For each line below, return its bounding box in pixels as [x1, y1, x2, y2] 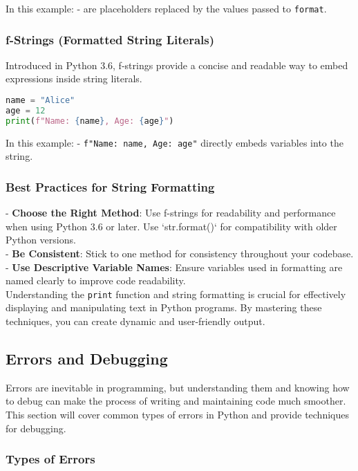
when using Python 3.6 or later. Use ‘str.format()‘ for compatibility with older [6, 219, 337, 233]
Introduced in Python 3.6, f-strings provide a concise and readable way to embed [6, 57, 348, 72]
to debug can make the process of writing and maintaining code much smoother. [6, 394, 346, 408]
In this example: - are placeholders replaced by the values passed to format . [6, 1, 327, 15]
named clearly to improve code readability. [6, 273, 186, 288]
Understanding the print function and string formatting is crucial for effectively [6, 286, 346, 301]
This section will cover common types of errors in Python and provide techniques [6, 407, 349, 421]
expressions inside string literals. [6, 71, 142, 86]
